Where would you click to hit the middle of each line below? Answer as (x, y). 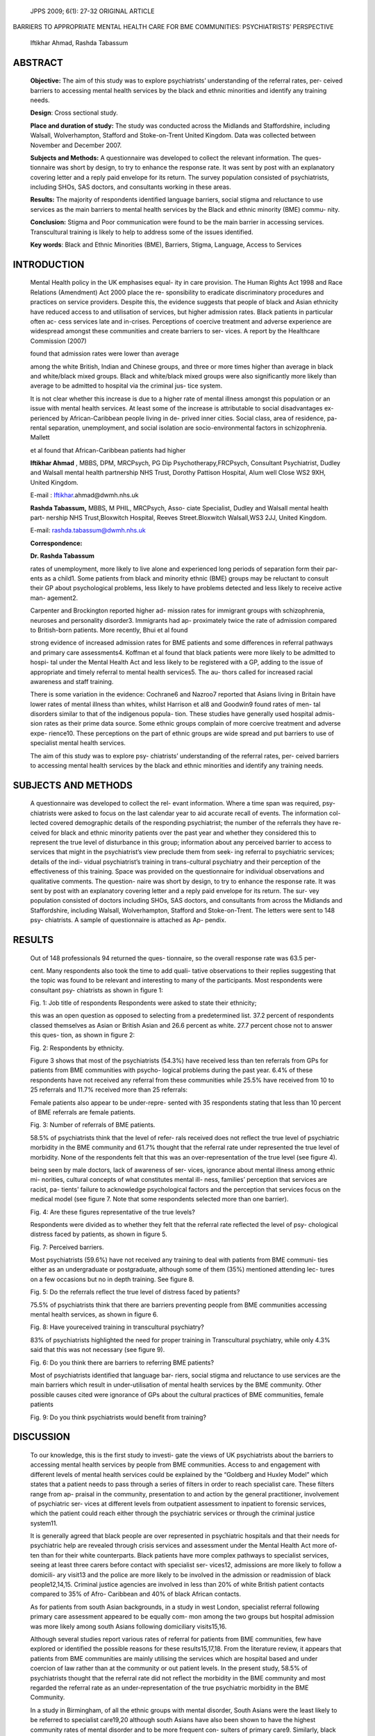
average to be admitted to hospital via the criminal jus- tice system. (126, 386)
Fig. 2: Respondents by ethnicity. (77, 1048)
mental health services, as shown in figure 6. (94, 1314)
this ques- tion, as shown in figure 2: (83, 1035)
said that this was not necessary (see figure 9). (98, 1350)
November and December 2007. (76, 145)
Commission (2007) (58, 341)
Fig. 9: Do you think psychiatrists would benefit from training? (118, 1417)
